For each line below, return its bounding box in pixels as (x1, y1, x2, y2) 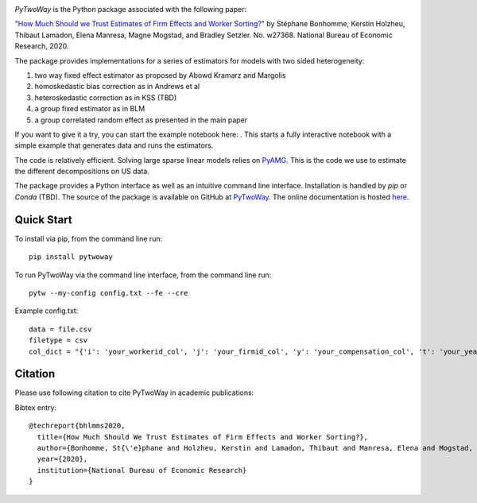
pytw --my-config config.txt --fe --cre (29, 288, 188, 297)
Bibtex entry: (14, 402, 57, 412)
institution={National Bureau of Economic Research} (37, 466, 247, 474)
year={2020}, (37, 455, 88, 464)
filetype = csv (29, 336, 88, 345)
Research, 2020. (14, 41, 69, 51)
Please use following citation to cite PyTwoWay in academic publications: (14, 388, 254, 397)
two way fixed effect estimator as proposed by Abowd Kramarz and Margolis (34, 70, 286, 79)
